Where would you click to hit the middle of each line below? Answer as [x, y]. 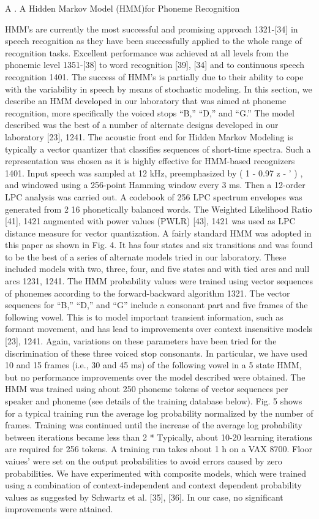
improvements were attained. [59, 509]
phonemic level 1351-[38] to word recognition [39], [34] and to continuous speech [155, 65]
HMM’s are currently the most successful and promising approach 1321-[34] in [152, 28]
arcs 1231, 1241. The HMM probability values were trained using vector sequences [159, 281]
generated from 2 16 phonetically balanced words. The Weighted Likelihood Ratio [159, 209]
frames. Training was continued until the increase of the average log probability [154, 425]
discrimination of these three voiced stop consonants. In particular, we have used [156, 353]
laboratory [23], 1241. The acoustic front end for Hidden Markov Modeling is [149, 136]
